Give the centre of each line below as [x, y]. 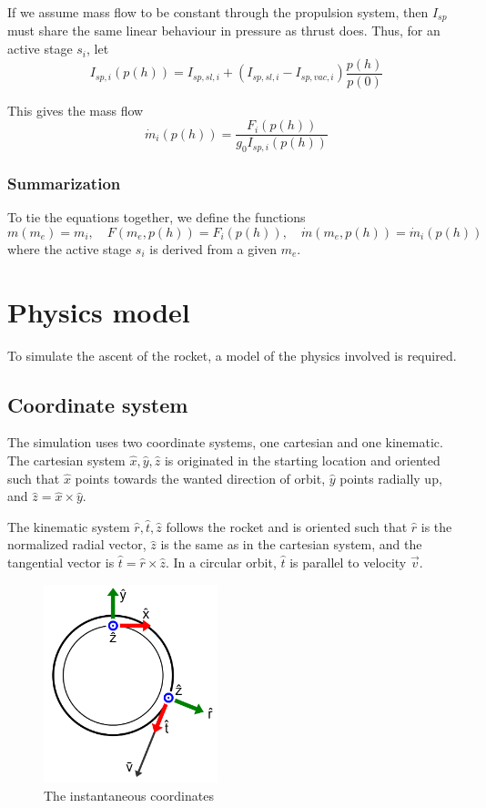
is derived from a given [213, 248]
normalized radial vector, [77, 544]
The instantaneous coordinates [129, 795]
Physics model [99, 311]
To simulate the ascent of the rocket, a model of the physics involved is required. [232, 355]
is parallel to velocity [348, 563]
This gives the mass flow [76, 110]
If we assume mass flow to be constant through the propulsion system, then [218, 12]
